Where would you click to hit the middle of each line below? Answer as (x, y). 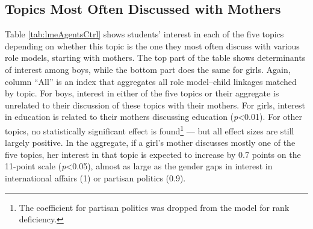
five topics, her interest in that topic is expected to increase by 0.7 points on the (153, 154)
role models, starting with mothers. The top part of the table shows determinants (155, 58)
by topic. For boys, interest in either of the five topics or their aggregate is (142, 93)
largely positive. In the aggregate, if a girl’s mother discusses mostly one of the (150, 143)
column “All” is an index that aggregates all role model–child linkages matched (151, 81)
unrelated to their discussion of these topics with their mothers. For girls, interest (155, 105)
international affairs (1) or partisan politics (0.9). (95, 177)
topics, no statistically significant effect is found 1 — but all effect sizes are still (150, 130)
